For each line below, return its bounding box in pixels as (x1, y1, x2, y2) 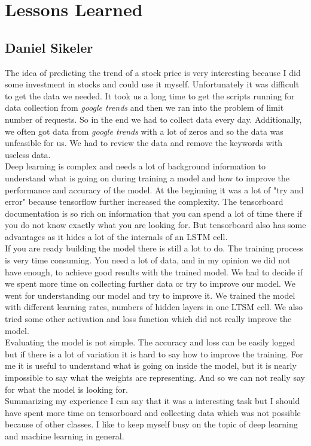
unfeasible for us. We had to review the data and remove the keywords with (5, 136, 282, 149)
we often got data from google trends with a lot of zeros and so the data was (5, 125, 283, 137)
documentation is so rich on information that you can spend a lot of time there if (5, 207, 302, 219)
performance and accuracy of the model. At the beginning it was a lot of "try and (5, 183, 304, 196)
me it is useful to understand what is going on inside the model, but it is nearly (5, 359, 297, 372)
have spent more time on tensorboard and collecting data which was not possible (5, 406, 301, 418)
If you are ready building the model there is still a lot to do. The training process (5, 242, 303, 254)
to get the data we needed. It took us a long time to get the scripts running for (5, 89, 295, 102)
